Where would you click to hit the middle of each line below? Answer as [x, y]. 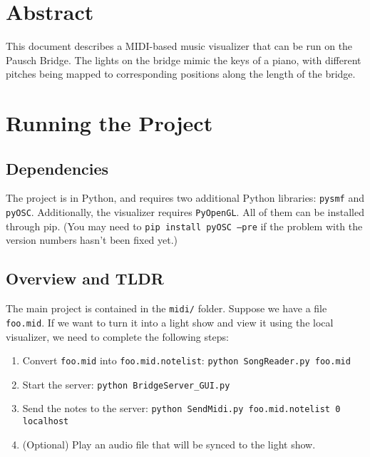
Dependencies [57, 168]
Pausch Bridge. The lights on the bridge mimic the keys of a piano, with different [184, 60]
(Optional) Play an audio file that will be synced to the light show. [169, 444]
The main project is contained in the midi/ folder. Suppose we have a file [166, 308]
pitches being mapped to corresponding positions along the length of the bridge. [181, 74]
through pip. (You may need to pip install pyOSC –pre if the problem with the [184, 226]
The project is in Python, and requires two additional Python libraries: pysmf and [185, 198]
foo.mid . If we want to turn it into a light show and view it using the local [170, 322]
